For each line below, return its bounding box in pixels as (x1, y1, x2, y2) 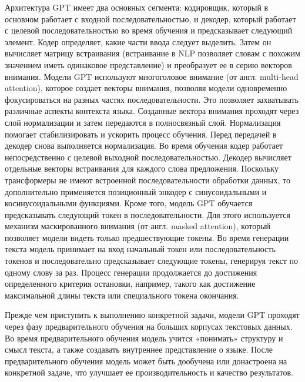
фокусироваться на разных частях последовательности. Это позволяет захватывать (5, 93, 299, 105)
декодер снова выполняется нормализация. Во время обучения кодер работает (5, 139, 283, 152)
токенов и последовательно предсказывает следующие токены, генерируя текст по (5, 254, 298, 267)
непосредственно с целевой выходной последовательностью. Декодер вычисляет (5, 150, 291, 163)
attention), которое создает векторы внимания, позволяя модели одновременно (5, 82, 287, 94)
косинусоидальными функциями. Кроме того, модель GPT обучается (5, 197, 253, 209)
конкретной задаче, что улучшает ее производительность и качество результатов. (5, 366, 293, 378)
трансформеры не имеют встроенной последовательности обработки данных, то (5, 173, 290, 186)
